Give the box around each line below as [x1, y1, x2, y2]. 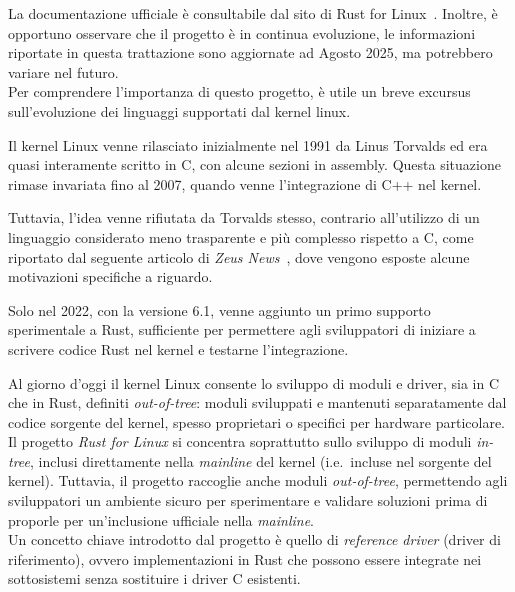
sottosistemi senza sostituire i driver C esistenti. [8, 568, 301, 589]
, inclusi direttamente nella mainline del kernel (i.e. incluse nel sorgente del [30, 450, 492, 471]
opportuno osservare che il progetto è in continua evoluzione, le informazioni [8, 22, 476, 43]
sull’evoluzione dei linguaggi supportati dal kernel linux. [8, 100, 351, 121]
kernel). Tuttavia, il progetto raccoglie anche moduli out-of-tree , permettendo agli [8, 470, 508, 491]
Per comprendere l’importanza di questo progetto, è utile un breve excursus [8, 81, 471, 102]
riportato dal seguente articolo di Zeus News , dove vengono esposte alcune [8, 246, 470, 267]
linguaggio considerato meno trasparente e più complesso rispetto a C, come [8, 226, 474, 247]
